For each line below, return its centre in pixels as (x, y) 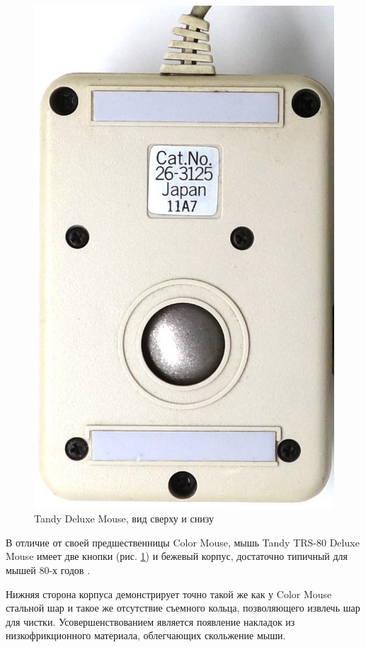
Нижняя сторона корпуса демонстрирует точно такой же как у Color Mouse (169, 594)
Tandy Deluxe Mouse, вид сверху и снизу (124, 519)
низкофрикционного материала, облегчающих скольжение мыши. (146, 635)
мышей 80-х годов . (48, 569)
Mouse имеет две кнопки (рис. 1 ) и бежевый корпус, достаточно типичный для (177, 556)
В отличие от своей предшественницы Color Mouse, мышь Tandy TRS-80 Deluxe (183, 542)
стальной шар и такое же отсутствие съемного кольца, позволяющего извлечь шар (183, 608)
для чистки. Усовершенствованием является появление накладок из (150, 621)
